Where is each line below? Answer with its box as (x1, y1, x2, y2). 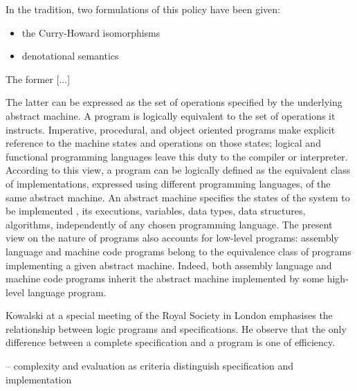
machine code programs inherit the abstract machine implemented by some (6, 271, 324, 286)
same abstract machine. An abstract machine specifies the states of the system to (6, 190, 350, 204)
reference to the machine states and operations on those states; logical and (6, 136, 321, 150)
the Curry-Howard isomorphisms (21, 25, 161, 39)
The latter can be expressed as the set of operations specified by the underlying (6, 95, 342, 109)
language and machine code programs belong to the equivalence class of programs (6, 244, 351, 258)
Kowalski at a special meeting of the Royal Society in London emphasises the (6, 308, 333, 322)
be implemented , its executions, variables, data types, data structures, (6, 203, 306, 218)
